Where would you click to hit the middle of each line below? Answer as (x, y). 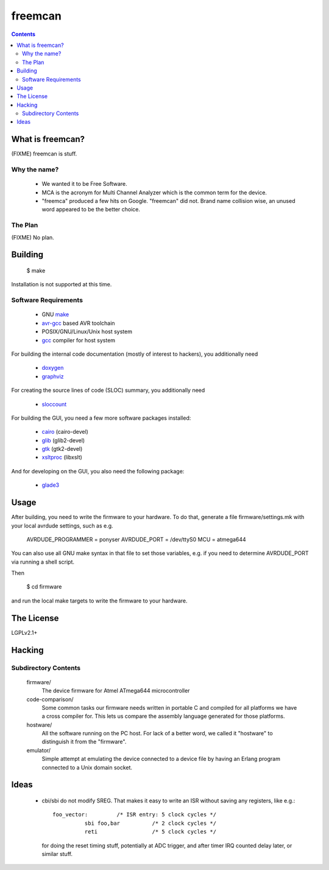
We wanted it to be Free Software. (84, 184)
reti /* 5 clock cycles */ (150, 832)
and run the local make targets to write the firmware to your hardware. (99, 601)
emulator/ (39, 750)
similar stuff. (57, 854)
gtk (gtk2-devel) (62, 449)
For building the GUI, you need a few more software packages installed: (101, 418)
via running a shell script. (43, 562)
